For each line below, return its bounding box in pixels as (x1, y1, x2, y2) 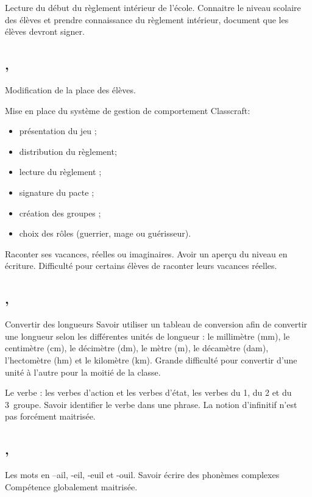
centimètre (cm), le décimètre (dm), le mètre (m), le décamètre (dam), (5, 341, 269, 354)
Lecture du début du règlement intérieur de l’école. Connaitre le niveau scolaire (5, 1, 301, 13)
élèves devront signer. (5, 25, 85, 38)
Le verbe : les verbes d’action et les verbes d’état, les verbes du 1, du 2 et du (5, 386, 292, 399)
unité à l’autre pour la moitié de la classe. (5, 365, 161, 378)
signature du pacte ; (19, 185, 94, 198)
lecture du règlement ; (19, 165, 102, 178)
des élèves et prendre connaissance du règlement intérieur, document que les (5, 13, 289, 26)
